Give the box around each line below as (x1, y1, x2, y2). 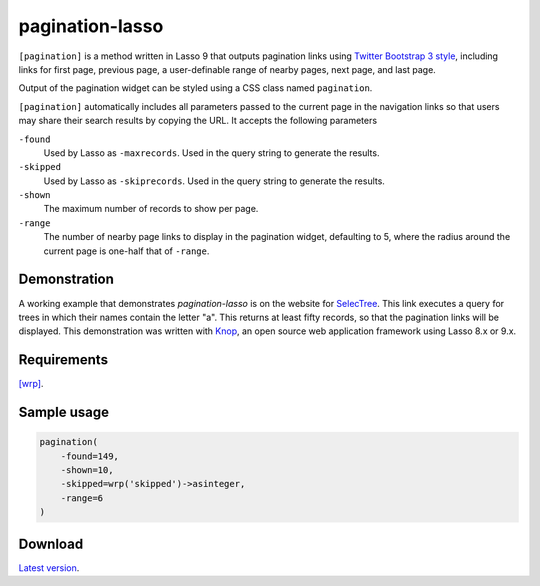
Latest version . (18, 561, 80, 574)
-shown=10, (60, 465, 114, 475)
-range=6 (60, 492, 104, 504)
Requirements (18, 351, 109, 369)
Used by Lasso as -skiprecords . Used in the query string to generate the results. (43, 175, 385, 187)
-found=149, (60, 450, 120, 462)
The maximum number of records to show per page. (43, 203, 259, 215)
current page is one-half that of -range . (43, 245, 210, 257)
